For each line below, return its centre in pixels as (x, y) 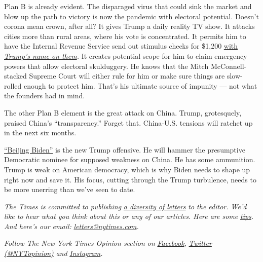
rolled (13, 85)
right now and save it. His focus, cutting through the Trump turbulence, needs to (130, 179)
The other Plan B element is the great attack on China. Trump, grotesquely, (123, 112)
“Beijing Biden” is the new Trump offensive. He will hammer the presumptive (125, 149)
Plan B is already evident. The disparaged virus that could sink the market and (128, 6)
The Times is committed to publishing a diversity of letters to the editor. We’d (125, 206)
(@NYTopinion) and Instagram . (53, 253)
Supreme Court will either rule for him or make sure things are (127, 76)
